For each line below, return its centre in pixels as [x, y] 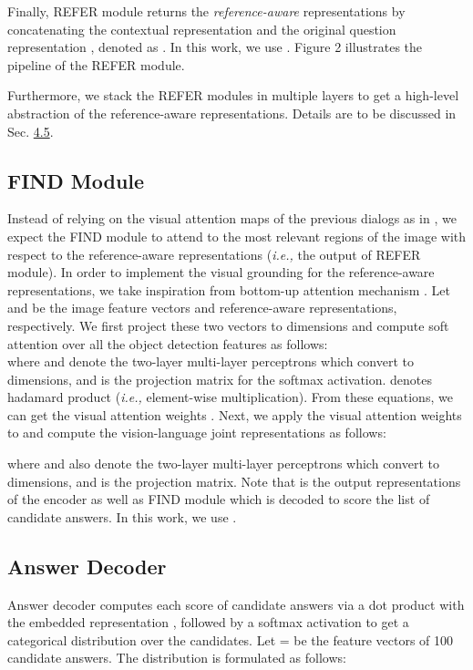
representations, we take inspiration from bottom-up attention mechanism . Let [229, 289]
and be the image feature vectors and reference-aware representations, [202, 308]
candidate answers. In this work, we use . [122, 516]
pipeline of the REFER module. [96, 64]
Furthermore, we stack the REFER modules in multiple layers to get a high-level [233, 95]
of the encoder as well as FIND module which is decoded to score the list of [219, 499]
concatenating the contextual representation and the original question [202, 29]
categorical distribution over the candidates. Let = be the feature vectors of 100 [231, 639]
